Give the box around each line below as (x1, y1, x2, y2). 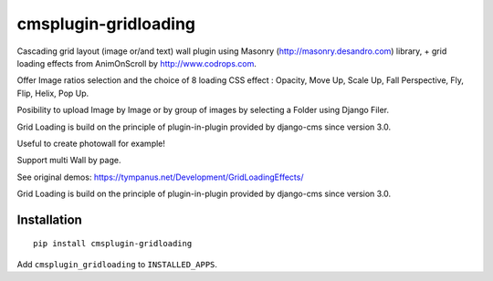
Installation (16, 212, 82, 227)
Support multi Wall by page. (16, 155, 121, 166)
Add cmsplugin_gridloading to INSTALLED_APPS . (16, 258, 218, 269)
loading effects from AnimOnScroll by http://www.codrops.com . (16, 57, 257, 68)
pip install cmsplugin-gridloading (33, 238, 193, 249)
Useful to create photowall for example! (16, 138, 166, 149)
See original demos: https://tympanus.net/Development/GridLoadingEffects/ (16, 172, 304, 182)
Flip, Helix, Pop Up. (16, 88, 89, 99)
